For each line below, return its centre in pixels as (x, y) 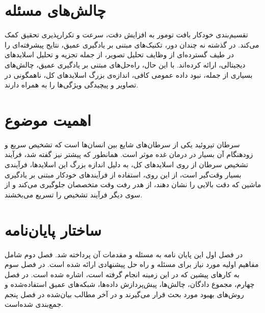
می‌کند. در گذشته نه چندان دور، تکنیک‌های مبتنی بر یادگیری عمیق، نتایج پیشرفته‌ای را (132, 44)
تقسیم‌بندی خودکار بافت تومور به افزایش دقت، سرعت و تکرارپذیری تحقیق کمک (126, 35)
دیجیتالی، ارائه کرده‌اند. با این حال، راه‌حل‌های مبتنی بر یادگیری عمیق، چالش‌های (125, 64)
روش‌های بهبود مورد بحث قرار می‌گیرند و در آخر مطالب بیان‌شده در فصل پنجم (124, 294)
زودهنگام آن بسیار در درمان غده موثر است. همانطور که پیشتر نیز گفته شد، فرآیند (129, 154)
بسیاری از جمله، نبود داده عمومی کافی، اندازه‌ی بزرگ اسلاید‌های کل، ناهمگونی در (129, 74)
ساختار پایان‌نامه (53, 229)
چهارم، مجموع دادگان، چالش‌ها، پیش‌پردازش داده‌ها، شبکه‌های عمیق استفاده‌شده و (130, 284)
